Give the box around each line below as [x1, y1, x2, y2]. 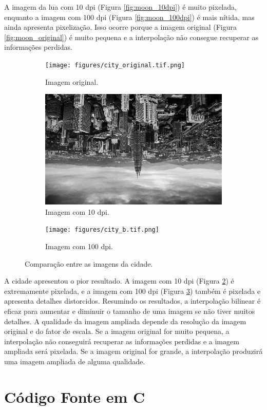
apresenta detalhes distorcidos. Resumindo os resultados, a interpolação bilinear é [4, 295, 261, 306]
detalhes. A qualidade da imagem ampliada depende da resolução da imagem [4, 315, 246, 326]
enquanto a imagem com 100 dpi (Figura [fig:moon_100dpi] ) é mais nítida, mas [4, 11, 255, 22]
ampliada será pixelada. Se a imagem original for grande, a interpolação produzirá [4, 346, 263, 357]
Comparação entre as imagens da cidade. [25, 258, 153, 269]
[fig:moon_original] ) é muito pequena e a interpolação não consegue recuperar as [4, 31, 259, 42]
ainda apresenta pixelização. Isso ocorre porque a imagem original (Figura [4, 22, 237, 32]
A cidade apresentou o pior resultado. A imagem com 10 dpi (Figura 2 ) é [4, 275, 234, 286]
